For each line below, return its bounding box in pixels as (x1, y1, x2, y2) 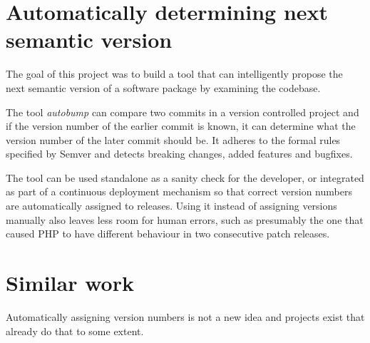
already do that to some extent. (6, 323, 144, 338)
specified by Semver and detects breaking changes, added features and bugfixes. (6, 146, 353, 161)
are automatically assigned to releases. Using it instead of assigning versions (6, 198, 337, 213)
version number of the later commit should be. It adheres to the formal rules (6, 132, 341, 147)
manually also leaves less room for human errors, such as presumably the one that (6, 212, 364, 227)
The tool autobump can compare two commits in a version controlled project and (6, 104, 359, 119)
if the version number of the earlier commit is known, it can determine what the (6, 118, 356, 133)
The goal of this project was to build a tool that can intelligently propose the (6, 66, 343, 81)
